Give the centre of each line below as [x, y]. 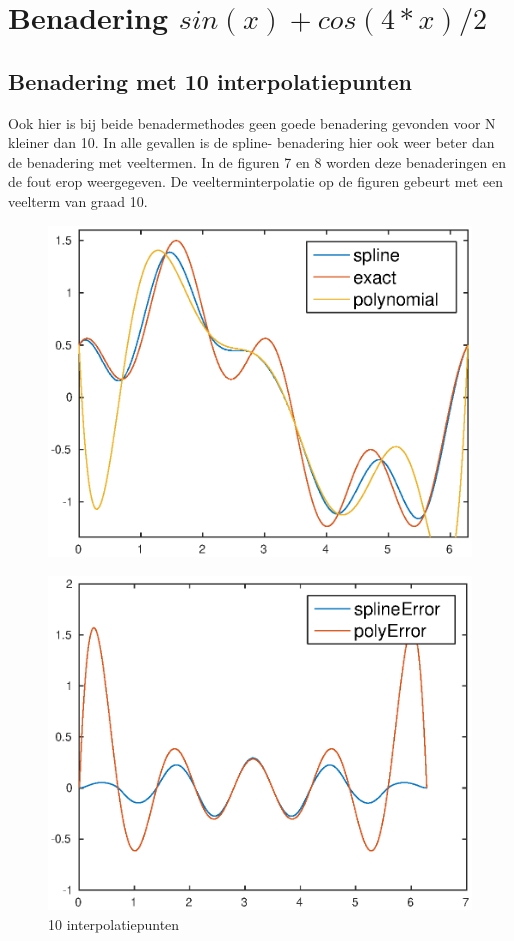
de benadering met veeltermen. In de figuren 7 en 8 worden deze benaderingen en [257, 161]
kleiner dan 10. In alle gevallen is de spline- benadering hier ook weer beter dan [251, 142]
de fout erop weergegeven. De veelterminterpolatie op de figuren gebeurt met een [256, 181]
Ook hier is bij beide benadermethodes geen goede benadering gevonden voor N [252, 122]
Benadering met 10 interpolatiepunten [210, 80]
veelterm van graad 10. [78, 200]
